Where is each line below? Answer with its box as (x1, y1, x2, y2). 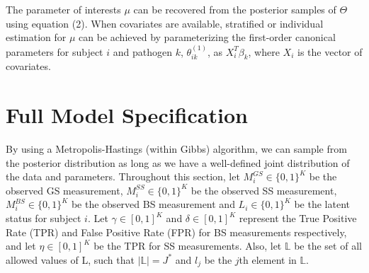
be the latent (294, 197, 350, 211)
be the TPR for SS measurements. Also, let (93, 238, 282, 253)
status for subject (6, 211, 81, 226)
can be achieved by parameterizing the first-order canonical (79, 30, 336, 45)
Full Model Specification (6, 100, 248, 129)
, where (248, 44, 280, 59)
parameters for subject (6, 44, 103, 59)
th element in (239, 252, 297, 267)
